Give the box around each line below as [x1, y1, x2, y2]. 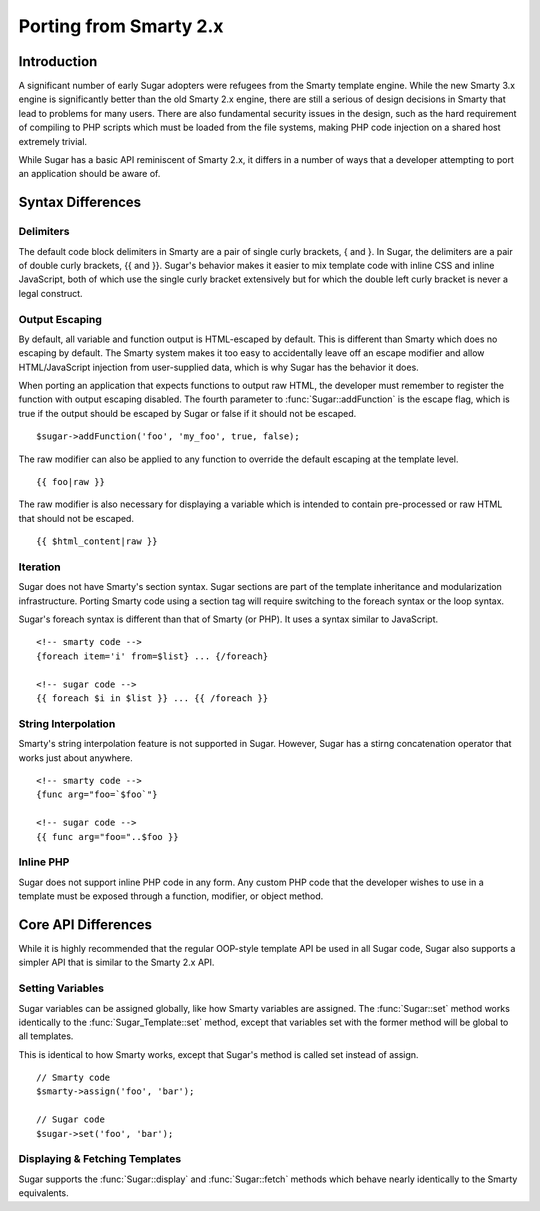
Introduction [18, 53, 98, 70]
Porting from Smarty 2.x [18, 15, 224, 37]
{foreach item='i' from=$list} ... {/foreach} [36, 650, 269, 662]
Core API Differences [18, 916, 153, 933]
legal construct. [18, 287, 84, 299]
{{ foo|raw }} [36, 476, 105, 487]
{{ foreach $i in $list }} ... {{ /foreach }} [36, 693, 269, 704]
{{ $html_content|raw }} [36, 536, 158, 547]
